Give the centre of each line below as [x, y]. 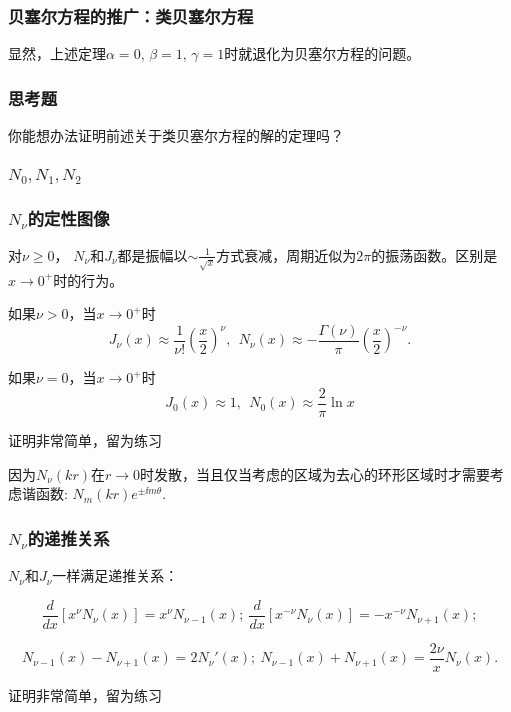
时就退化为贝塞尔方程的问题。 [322, 53]
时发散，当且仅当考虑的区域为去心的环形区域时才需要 [315, 473]
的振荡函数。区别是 [434, 254]
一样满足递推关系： [115, 575]
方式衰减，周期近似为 [286, 254]
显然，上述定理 [57, 53]
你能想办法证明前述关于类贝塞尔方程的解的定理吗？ [176, 135]
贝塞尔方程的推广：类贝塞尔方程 [131, 15]
